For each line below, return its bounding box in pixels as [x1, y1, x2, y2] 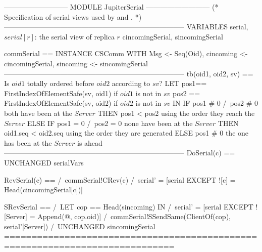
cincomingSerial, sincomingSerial [122, 31, 223, 41]
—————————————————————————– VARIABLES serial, [4, 21, 248, 32]
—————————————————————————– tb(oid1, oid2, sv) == [4, 68, 253, 78]
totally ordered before [27, 78, 94, 89]
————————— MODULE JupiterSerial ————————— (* [4, 2, 219, 12]
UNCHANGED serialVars [4, 157, 84, 167]
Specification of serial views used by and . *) [4, 11, 142, 22]
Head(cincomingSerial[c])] [4, 184, 83, 195]
